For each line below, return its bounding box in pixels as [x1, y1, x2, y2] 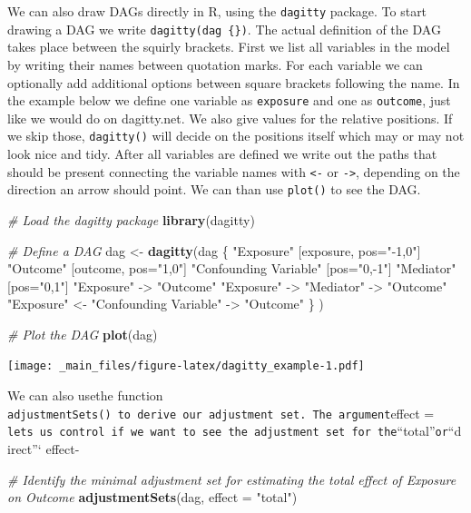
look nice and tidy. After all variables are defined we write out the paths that [7, 144, 437, 163]
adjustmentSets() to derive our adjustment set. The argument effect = [7, 403, 435, 422]
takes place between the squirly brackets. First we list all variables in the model [7, 37, 450, 56]
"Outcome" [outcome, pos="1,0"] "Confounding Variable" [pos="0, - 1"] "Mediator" [7, 259, 456, 278]
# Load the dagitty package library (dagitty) [7, 210, 255, 229]
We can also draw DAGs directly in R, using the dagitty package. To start [7, 2, 427, 20]
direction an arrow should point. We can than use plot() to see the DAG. [7, 180, 421, 199]
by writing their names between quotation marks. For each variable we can [7, 54, 423, 74]
